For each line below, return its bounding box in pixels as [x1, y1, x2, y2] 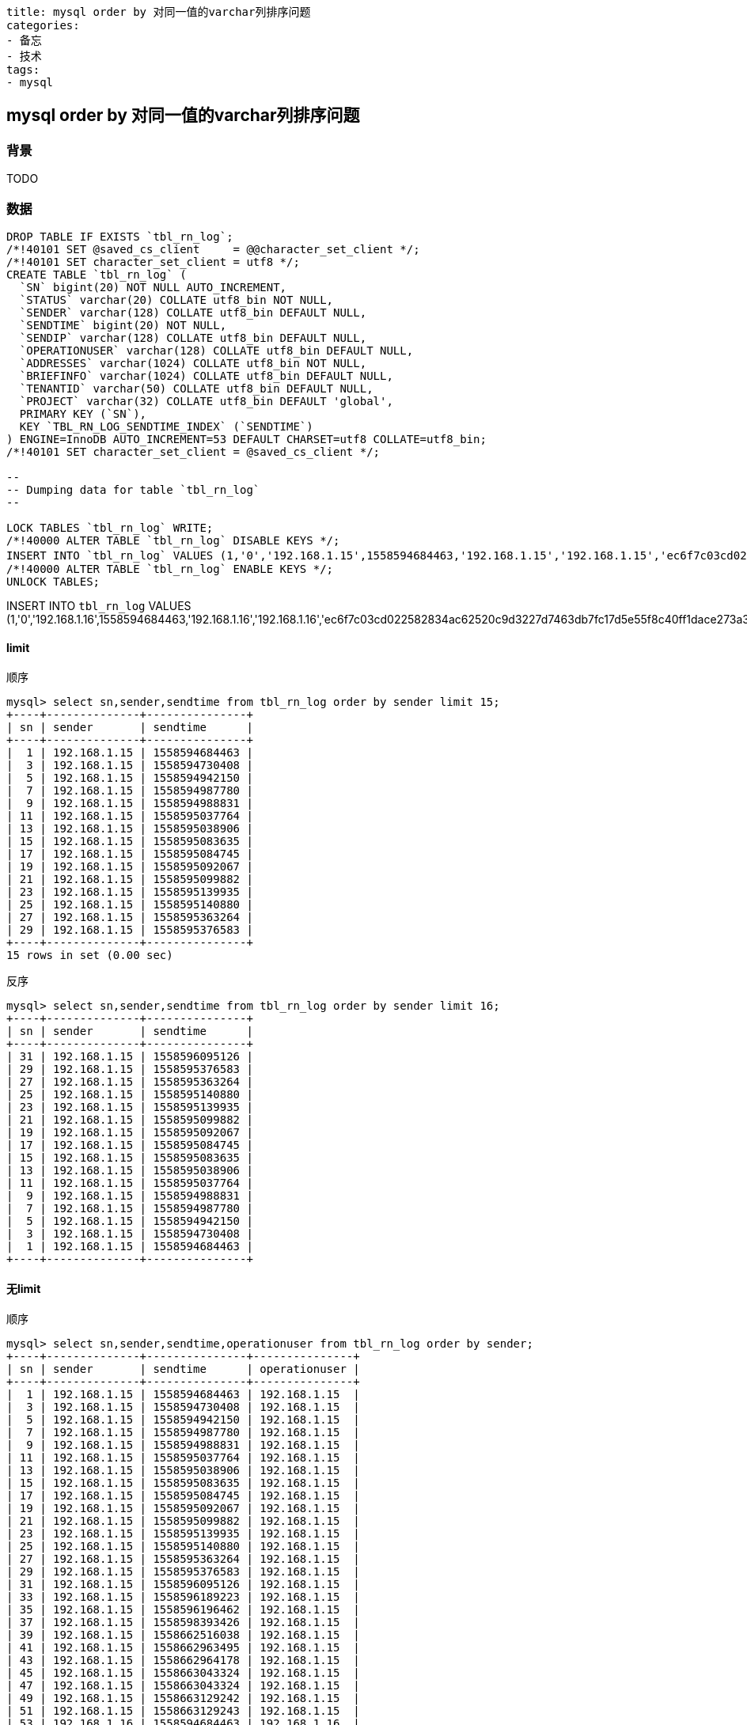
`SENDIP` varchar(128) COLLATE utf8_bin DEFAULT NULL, [19, 331, 367, 344]
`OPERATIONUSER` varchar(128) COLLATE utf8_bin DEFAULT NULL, [19, 343, 414, 357]
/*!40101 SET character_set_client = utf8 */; [6, 255, 300, 268]
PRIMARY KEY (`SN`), [19, 407, 147, 420]
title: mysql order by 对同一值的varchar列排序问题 [6, 6, 311, 18]
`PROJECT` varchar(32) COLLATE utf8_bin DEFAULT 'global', [19, 394, 393, 408]
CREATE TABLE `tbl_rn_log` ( [6, 267, 187, 281]
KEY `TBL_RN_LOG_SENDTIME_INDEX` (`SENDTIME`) [19, 419, 313, 433]
